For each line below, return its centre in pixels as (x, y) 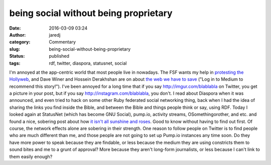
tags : (15, 63)
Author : (18, 35)
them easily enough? (31, 156)
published (59, 56)
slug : (15, 49)
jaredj (55, 35)
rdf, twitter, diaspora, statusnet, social (88, 63)
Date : (15, 28)
